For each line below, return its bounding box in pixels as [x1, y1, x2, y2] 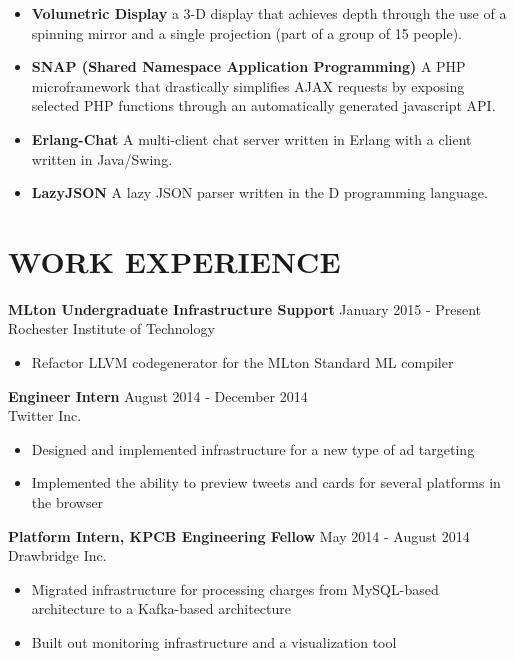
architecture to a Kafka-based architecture [31, 598, 292, 619]
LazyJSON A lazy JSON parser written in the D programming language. [31, 182, 488, 203]
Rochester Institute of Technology [8, 318, 215, 339]
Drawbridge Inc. [8, 545, 107, 566]
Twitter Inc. [8, 405, 82, 426]
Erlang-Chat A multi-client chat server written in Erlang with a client [31, 128, 472, 149]
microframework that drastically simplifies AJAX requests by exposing [31, 75, 465, 96]
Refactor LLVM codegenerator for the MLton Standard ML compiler [31, 352, 454, 373]
